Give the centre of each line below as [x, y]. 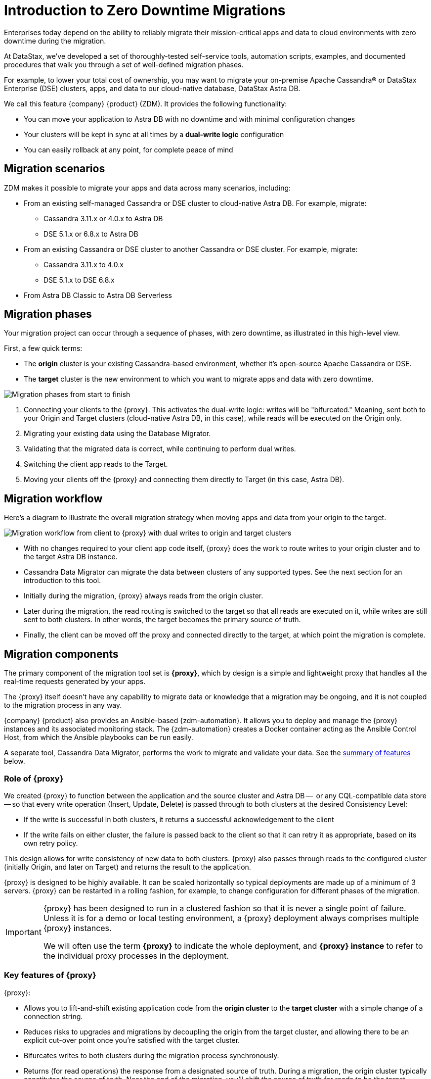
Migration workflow [53, 498]
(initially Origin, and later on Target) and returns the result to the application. [128, 867]
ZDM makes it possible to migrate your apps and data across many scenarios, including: [148, 188]
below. [15, 761]
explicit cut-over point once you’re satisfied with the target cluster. [132, 1040]
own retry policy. [51, 843]
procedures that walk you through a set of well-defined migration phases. [124, 64]
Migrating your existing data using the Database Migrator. [117, 434]
